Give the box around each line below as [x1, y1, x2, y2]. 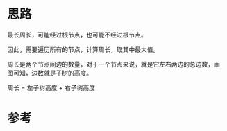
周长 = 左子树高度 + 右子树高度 [7, 83, 96, 91]
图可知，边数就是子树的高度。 [7, 69, 92, 77]
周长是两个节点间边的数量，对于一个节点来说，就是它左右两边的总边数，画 [7, 60, 220, 68]
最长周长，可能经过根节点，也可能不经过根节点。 [7, 30, 147, 39]
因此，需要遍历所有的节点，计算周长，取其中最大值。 [7, 45, 160, 53]
